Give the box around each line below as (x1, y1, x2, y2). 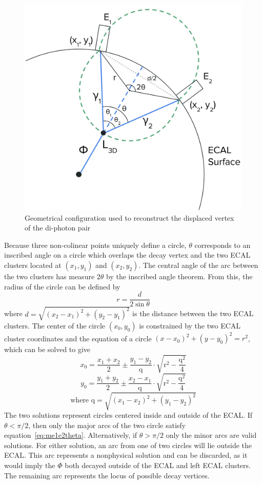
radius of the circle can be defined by (4, 281, 120, 292)
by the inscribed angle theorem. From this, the (106, 271, 253, 282)
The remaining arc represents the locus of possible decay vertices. (4, 470, 210, 480)
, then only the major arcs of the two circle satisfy (28, 419, 186, 430)
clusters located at (4, 260, 62, 270)
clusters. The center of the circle (4, 320, 106, 331)
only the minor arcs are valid (166, 430, 257, 440)
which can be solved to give (4, 344, 91, 355)
